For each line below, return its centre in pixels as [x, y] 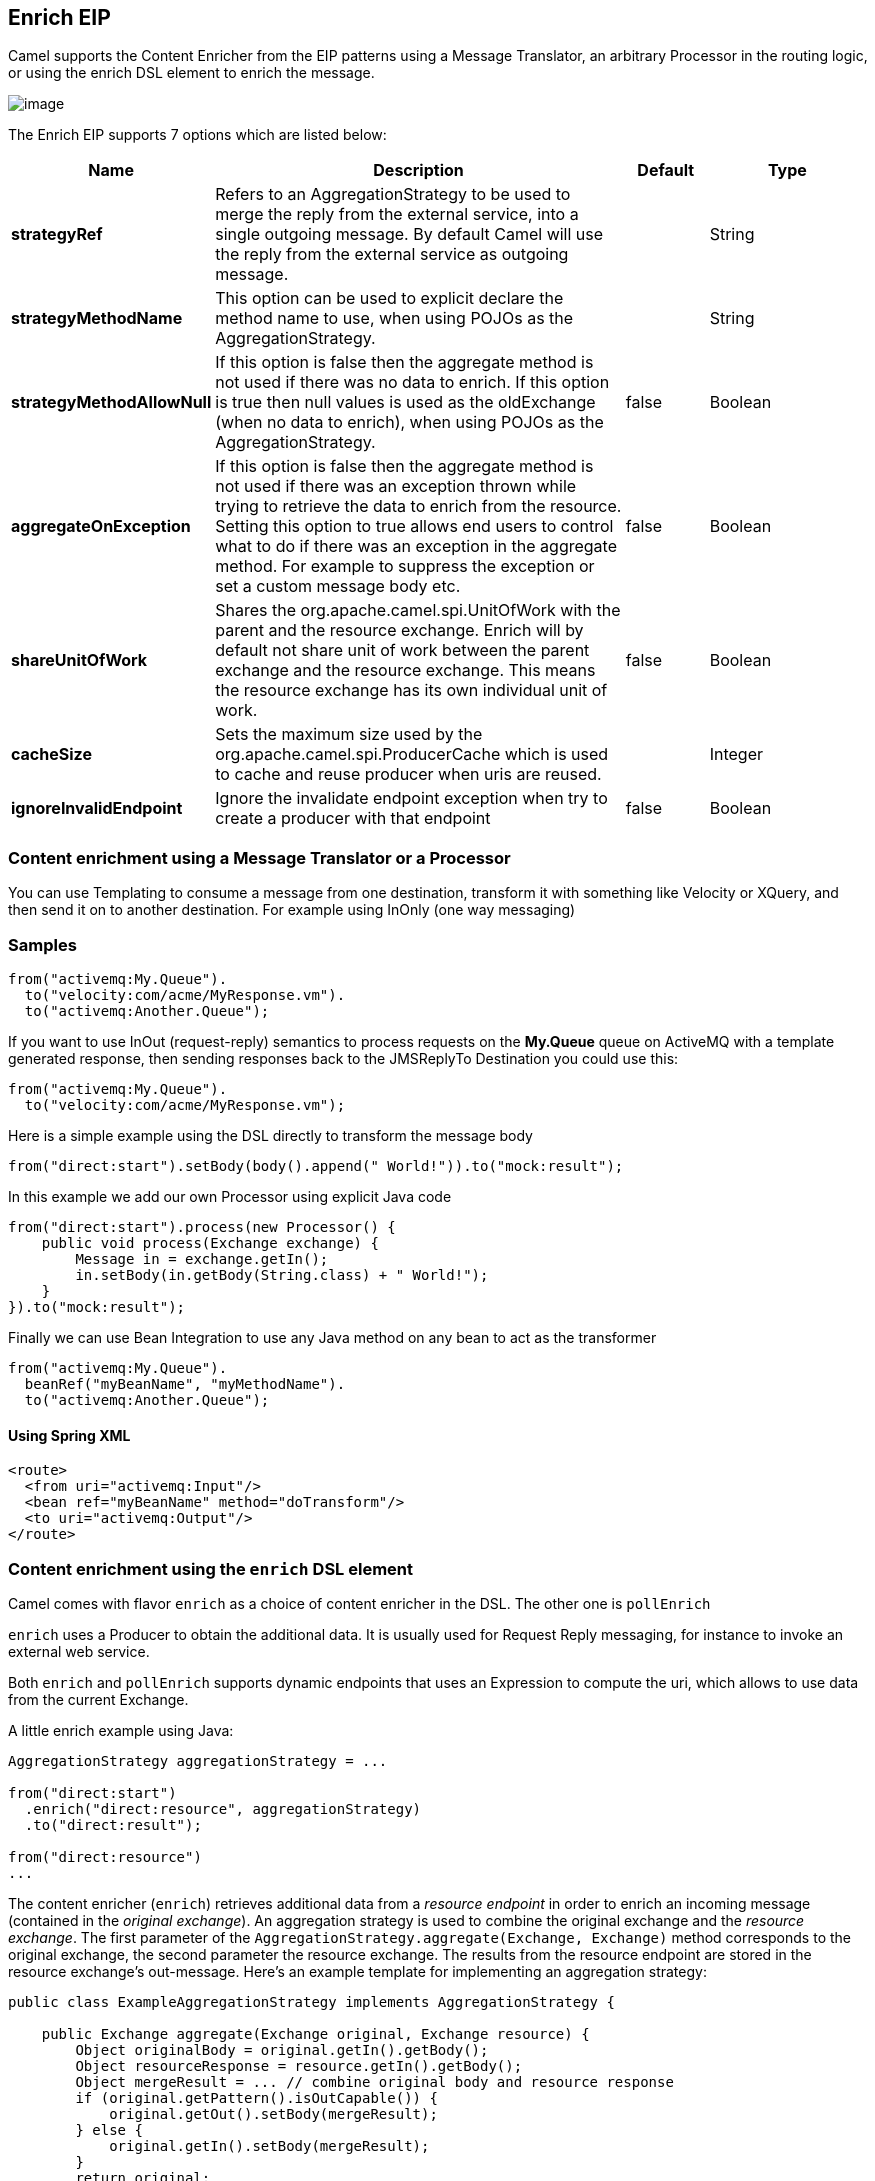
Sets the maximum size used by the [349, 734]
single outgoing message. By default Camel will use [409, 234]
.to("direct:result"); [113, 1824]
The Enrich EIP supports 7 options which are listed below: [197, 135]
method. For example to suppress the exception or [405, 566]
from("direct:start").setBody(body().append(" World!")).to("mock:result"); [316, 1165]
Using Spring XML [69, 1435]
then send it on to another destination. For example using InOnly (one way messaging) [292, 910]
